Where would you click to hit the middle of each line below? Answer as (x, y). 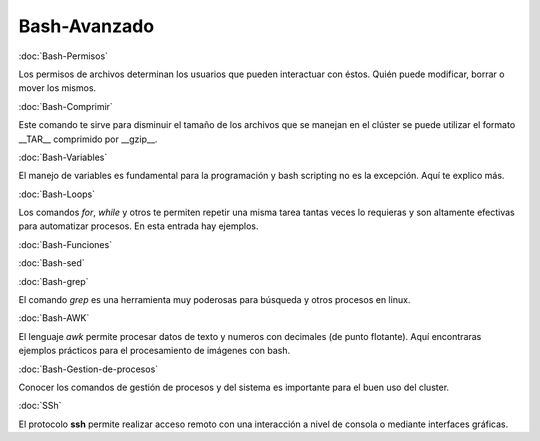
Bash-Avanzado (86, 26)
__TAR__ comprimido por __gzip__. (88, 139)
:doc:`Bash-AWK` (54, 318)
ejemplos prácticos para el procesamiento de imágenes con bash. (154, 351)
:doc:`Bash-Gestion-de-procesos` (88, 369)
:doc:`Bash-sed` (51, 263)
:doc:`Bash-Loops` (56, 194)
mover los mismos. (57, 88)
